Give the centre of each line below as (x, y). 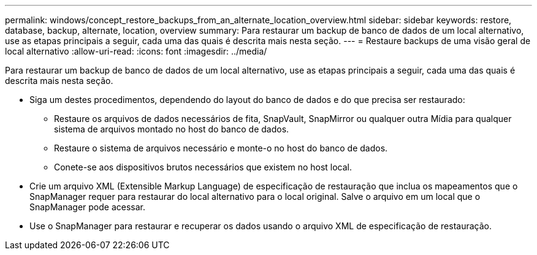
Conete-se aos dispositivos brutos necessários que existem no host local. (203, 167)
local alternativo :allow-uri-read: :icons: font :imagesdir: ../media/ (136, 51)
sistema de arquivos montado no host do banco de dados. (172, 129)
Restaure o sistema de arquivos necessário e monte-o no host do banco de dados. (221, 148)
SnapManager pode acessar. (88, 207)
